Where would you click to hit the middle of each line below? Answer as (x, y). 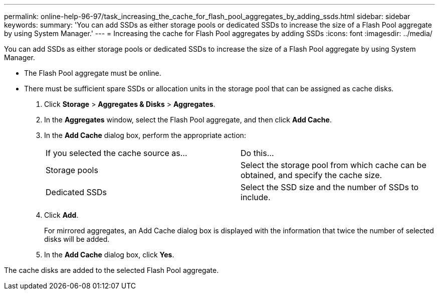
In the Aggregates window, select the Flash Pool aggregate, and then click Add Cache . (188, 120)
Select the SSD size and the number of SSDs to (330, 187)
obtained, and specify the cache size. (311, 175)
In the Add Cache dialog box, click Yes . (109, 255)
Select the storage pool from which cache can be (334, 165)
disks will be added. (77, 239)
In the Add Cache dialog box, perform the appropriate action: (145, 135)
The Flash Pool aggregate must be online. (93, 73)
